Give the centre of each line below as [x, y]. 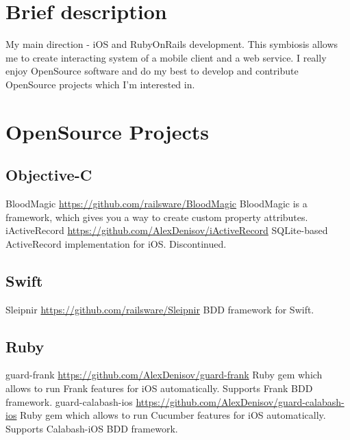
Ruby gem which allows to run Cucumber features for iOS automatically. [173, 415]
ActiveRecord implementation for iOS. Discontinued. [116, 243]
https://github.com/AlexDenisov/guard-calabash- [240, 401]
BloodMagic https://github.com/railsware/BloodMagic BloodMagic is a [157, 204]
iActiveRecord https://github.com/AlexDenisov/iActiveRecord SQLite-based [167, 230]
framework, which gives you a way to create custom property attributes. [157, 217]
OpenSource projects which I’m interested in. [100, 84]
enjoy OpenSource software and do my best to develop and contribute [152, 71]
